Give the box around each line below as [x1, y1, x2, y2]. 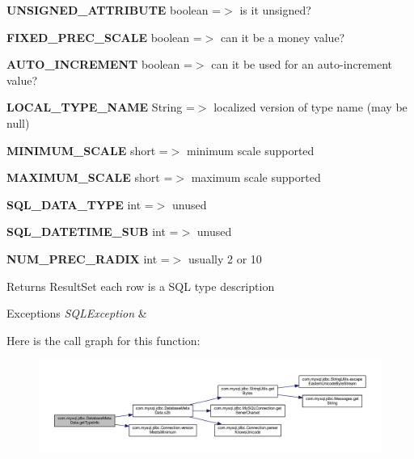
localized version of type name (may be [213, 99, 408, 116]
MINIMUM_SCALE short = [6, 141, 168, 158]
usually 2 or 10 [188, 250, 262, 267]
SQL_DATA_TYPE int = [6, 196, 154, 213]
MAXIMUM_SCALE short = [6, 169, 173, 186]
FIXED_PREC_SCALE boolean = [6, 28, 202, 45]
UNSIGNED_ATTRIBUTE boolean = [6, 2, 222, 18]
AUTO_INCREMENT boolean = [6, 56, 192, 73]
